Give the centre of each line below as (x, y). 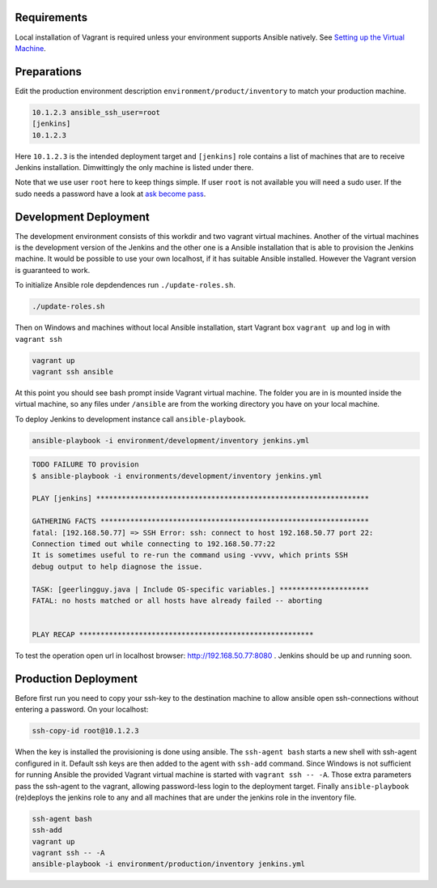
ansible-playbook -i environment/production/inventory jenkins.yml (169, 864)
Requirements (51, 17)
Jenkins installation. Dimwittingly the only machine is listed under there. (134, 167)
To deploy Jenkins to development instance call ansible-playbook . (131, 419)
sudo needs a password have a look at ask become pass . (110, 194)
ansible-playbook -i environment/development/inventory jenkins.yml (171, 440)
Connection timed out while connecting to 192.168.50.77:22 (154, 544)
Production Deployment (76, 679)
